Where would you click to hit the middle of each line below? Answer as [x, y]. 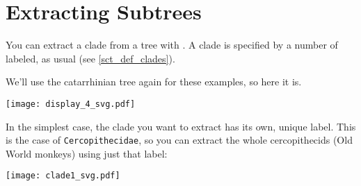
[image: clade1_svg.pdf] [63, 176]
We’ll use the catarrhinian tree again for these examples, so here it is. [154, 82]
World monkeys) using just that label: [87, 153]
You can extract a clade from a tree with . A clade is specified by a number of [172, 45]
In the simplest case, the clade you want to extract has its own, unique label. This [181, 126]
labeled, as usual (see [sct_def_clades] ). [90, 58]
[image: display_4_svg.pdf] [71, 104]
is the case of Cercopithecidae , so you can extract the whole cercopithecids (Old [179, 140]
